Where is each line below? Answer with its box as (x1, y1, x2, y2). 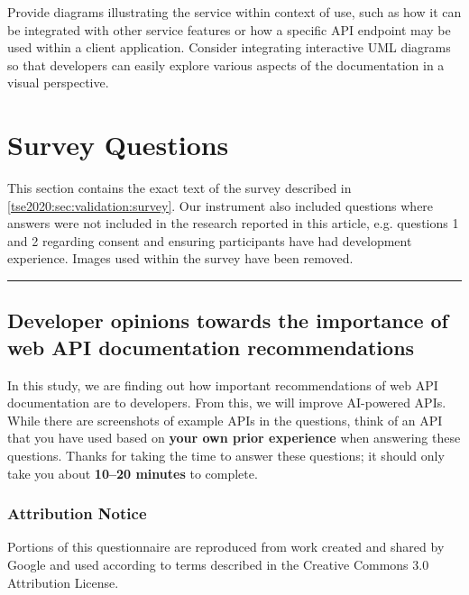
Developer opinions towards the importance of (7, 307, 448, 334)
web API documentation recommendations (7, 333, 415, 361)
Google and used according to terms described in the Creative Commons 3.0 (7, 555, 429, 574)
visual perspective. (7, 73, 109, 92)
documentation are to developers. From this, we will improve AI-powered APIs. (7, 393, 446, 412)
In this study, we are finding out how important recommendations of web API (7, 375, 438, 394)
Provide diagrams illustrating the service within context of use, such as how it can (7, 3, 462, 21)
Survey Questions (7, 126, 229, 163)
